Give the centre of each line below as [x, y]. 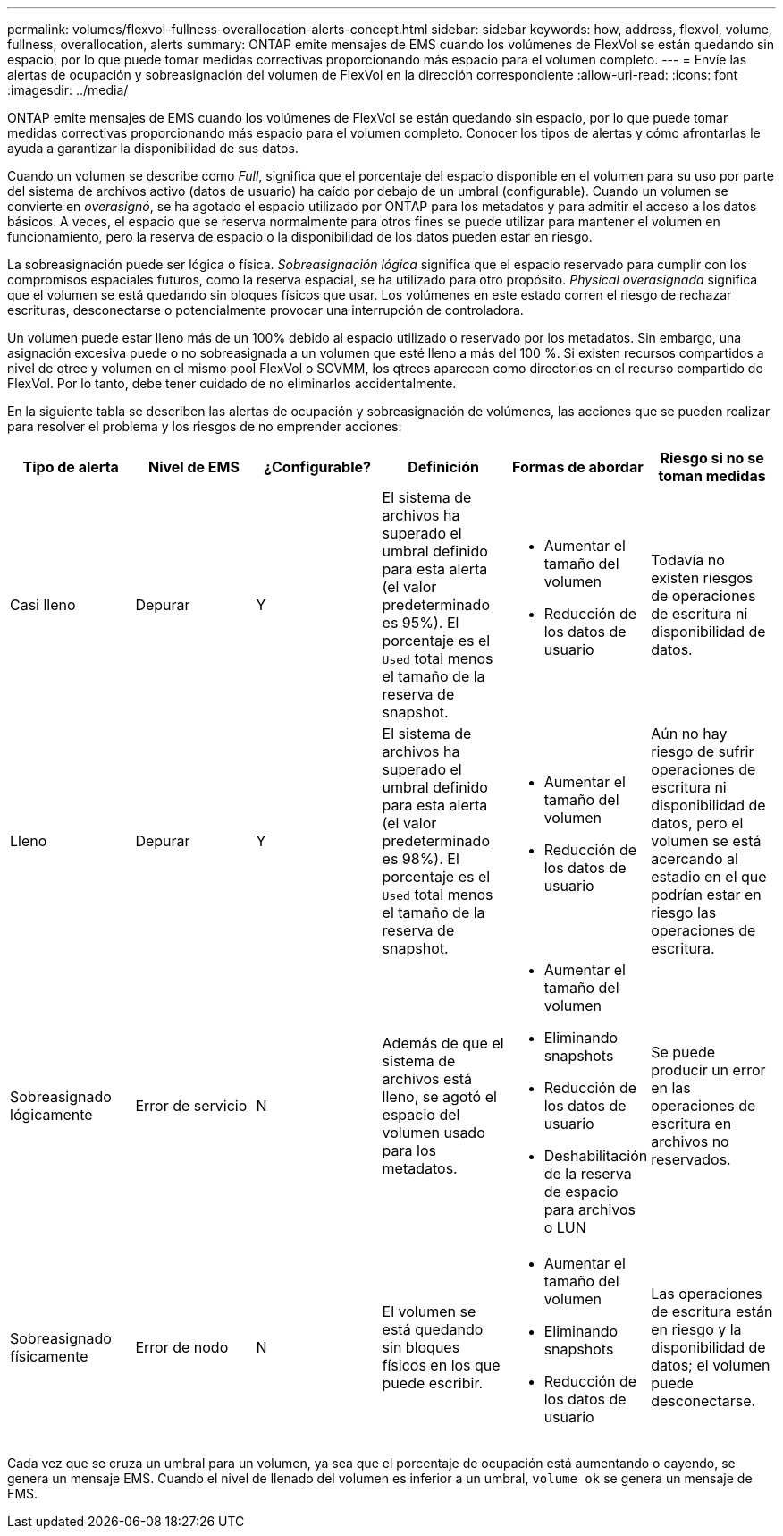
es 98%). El [421, 859]
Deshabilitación [596, 1156]
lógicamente [51, 1115]
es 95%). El [421, 623]
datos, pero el [697, 823]
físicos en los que [441, 1365]
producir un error [708, 1070]
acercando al [695, 859]
